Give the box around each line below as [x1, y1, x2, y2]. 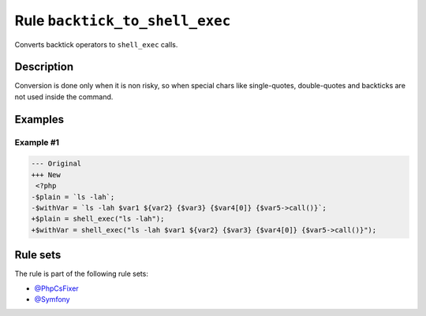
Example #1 [14, 136, 59, 147]
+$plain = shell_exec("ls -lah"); [31, 214, 165, 224]
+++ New [31, 170, 61, 179]
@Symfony [34, 295, 70, 304]
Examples [14, 113, 65, 126]
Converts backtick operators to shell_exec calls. [14, 39, 178, 49]
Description [14, 60, 74, 74]
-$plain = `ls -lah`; [31, 192, 115, 201]
